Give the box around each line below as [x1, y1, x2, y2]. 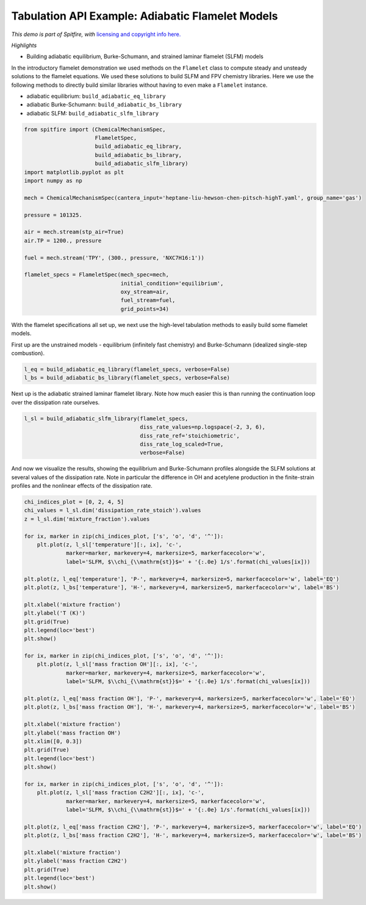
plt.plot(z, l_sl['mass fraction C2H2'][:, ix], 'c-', [37, 789, 204, 796]
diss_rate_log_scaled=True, [140, 441, 224, 447]
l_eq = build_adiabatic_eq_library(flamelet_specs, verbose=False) [24, 366, 231, 373]
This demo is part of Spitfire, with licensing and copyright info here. [11, 31, 181, 38]
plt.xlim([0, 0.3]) [24, 738, 82, 745]
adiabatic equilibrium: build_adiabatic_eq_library [26, 92, 166, 100]
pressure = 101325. [24, 211, 82, 218]
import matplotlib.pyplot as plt [24, 169, 124, 175]
